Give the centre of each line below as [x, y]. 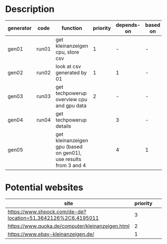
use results [68, 159]
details [63, 126]
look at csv [68, 66]
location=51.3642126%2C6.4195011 [53, 218]
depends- [128, 25]
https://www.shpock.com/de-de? [47, 212]
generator [20, 28]
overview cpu [71, 99]
